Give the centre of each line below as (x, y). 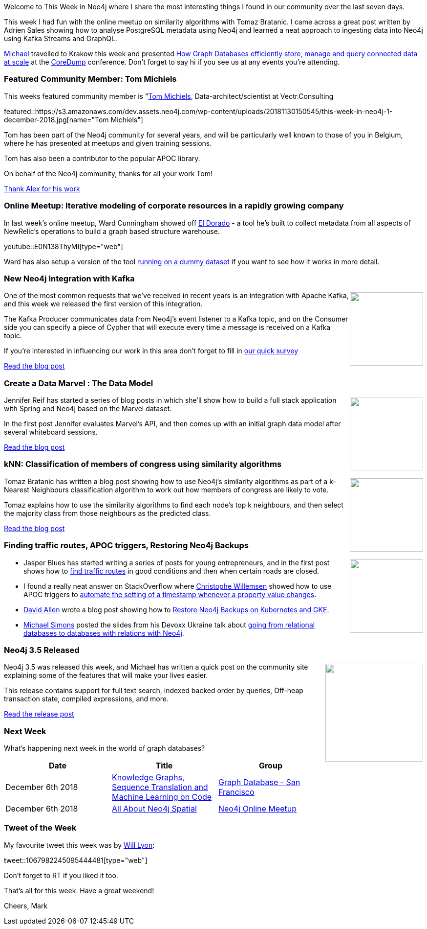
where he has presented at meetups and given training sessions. (108, 143)
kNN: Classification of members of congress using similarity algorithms (143, 464)
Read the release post (39, 714)
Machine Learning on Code (162, 797)
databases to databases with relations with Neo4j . (104, 633)
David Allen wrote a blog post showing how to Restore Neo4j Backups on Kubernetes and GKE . (176, 609)
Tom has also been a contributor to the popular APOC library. (102, 158)
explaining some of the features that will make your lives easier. (106, 675)
